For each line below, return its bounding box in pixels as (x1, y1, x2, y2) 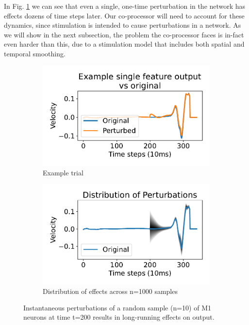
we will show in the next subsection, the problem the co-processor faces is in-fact (4, 29, 244, 39)
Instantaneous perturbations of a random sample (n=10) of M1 (23, 302, 212, 312)
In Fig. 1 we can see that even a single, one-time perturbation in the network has (4, 1, 246, 11)
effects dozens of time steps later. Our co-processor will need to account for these (4, 10, 245, 20)
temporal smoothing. (4, 48, 66, 58)
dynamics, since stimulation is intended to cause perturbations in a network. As (4, 20, 241, 30)
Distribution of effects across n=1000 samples (43, 286, 178, 296)
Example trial (43, 167, 83, 177)
